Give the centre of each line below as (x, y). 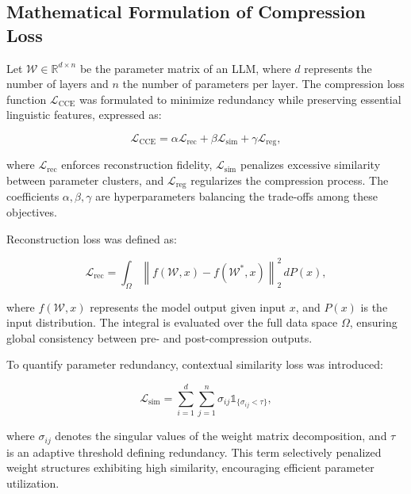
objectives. (32, 212)
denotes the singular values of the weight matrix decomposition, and (221, 436)
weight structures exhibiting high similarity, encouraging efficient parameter (190, 467)
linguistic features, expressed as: (84, 115)
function (27, 99)
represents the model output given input (188, 306)
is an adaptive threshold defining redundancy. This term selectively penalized (194, 452)
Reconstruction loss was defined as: (92, 238)
